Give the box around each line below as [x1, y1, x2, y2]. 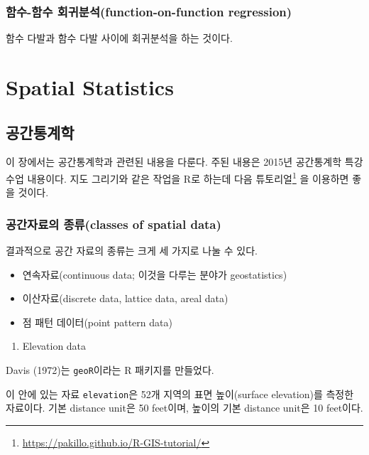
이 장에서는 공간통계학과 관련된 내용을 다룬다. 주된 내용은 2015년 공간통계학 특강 [6, 154, 363, 169]
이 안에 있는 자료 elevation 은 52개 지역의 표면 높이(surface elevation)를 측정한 [6, 386, 354, 401]
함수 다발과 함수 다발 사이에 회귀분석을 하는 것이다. [6, 31, 233, 45]
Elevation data [22, 338, 87, 353]
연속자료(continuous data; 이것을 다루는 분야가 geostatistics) [22, 267, 287, 282]
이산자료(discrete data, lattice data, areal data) [22, 291, 228, 306]
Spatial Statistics [6, 73, 174, 101]
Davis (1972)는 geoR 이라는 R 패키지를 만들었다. [6, 363, 214, 378]
